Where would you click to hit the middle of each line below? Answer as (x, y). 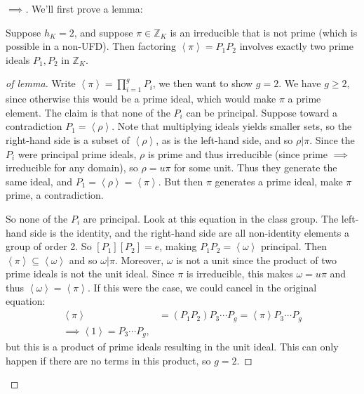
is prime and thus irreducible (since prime (238, 153)
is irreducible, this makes (240, 274)
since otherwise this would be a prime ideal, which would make (141, 99)
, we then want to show (203, 83)
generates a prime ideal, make (279, 181)
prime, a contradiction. (55, 195)
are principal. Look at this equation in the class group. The (211, 218)
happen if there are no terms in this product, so (108, 360)
